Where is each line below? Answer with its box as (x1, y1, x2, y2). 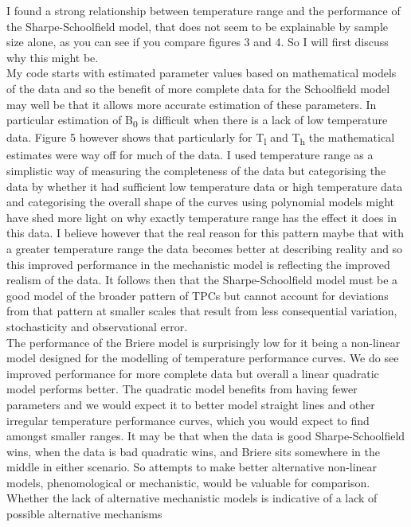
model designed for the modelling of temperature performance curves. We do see (6, 349, 399, 366)
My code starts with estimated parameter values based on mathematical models (6, 64, 397, 81)
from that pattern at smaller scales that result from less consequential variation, (6, 303, 397, 319)
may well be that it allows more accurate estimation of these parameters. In (6, 96, 377, 112)
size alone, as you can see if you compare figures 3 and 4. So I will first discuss (6, 33, 389, 50)
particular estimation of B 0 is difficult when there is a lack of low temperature (6, 111, 388, 130)
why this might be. (6, 49, 99, 65)
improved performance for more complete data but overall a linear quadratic (6, 365, 379, 381)
